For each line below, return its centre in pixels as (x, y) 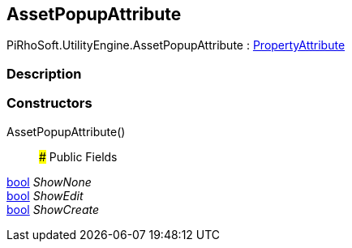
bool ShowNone (49, 182)
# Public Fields (78, 156)
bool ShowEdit (45, 195)
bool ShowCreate (53, 209)
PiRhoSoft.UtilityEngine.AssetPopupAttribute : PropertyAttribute (176, 45)
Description (44, 73)
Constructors (49, 103)
